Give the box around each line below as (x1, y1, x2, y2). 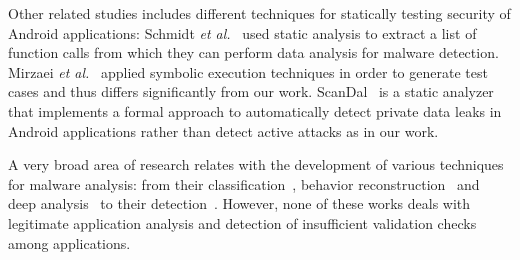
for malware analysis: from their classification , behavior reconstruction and (8, 173, 480, 194)
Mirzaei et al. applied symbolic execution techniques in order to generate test (8, 61, 488, 82)
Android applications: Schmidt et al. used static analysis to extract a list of (8, 22, 477, 43)
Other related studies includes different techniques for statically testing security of (8, 3, 511, 23)
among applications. (8, 232, 131, 253)
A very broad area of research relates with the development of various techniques (8, 154, 504, 175)
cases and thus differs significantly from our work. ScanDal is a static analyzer (8, 81, 494, 102)
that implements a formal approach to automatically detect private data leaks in (8, 100, 502, 121)
